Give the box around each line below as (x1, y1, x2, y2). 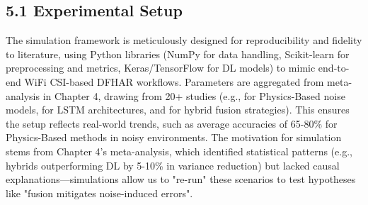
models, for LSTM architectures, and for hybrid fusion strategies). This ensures (6, 102, 350, 117)
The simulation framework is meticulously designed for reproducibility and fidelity (6, 33, 362, 48)
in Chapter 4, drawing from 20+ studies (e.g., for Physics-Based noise (42, 88, 345, 103)
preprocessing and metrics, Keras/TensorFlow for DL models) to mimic (6, 60, 316, 75)
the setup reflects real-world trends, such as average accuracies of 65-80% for (6, 116, 338, 131)
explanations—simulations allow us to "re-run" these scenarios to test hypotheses (6, 172, 356, 187)
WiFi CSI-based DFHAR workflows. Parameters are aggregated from (24, 74, 324, 89)
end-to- (318, 60, 350, 75)
